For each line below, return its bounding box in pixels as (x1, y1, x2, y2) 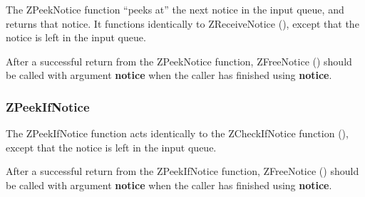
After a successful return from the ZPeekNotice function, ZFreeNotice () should (6, 53, 352, 68)
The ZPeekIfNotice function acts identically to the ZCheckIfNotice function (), (6, 126, 349, 141)
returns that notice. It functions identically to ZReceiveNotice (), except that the (6, 16, 359, 31)
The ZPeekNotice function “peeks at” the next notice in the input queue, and (6, 2, 344, 16)
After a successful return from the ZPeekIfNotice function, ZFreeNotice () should (6, 164, 359, 179)
